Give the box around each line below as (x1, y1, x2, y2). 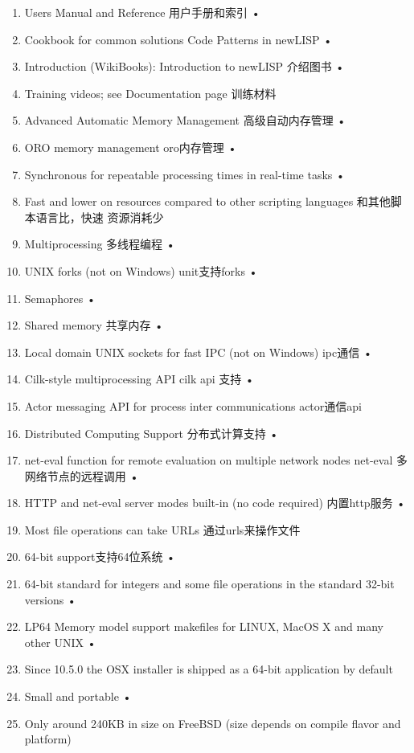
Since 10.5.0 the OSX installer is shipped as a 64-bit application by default (24, 661, 393, 677)
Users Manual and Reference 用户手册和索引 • (24, 4, 260, 20)
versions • (24, 591, 76, 608)
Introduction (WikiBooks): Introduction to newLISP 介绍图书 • (24, 58, 345, 75)
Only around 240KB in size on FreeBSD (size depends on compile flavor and (24, 714, 401, 731)
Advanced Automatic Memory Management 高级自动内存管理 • (24, 112, 346, 129)
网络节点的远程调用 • (24, 467, 139, 484)
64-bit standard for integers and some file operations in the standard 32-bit (24, 575, 395, 592)
